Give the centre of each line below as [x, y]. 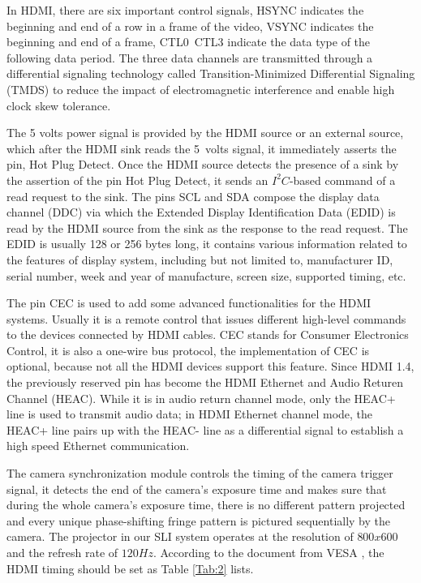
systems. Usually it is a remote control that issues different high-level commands [206, 318]
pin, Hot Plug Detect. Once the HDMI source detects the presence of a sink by [203, 164]
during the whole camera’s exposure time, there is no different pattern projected [206, 505]
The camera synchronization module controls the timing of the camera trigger [200, 473]
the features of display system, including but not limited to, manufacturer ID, [200, 259]
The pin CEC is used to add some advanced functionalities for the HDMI [189, 303]
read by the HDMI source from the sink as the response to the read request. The [207, 227]
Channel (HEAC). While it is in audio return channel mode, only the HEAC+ [201, 398]
